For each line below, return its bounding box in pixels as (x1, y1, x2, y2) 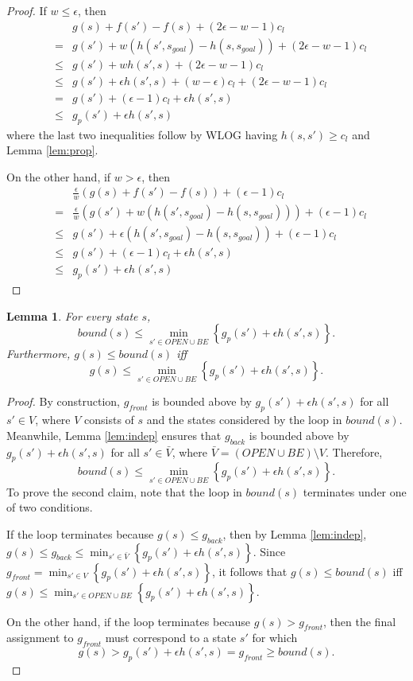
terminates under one (303, 483, 407, 500)
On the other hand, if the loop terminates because (6, 613, 251, 629)
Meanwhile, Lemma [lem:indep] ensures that (6, 426, 222, 443)
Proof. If (6, 2, 47, 18)
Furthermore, (6, 344, 71, 361)
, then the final (323, 613, 396, 629)
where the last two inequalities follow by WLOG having (6, 126, 278, 142)
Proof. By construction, (6, 393, 120, 410)
